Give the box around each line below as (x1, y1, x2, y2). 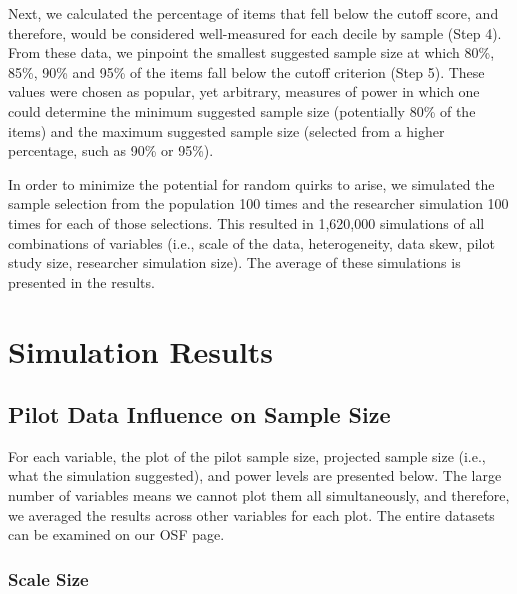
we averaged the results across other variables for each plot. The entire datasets (8, 504, 495, 525)
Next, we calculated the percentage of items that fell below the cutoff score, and (8, 3, 499, 23)
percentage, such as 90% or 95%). (8, 140, 214, 161)
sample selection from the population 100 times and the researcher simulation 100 (8, 193, 509, 214)
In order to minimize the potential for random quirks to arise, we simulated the (8, 173, 495, 194)
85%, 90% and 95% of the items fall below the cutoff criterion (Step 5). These (8, 61, 485, 82)
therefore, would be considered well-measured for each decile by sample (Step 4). (8, 22, 502, 43)
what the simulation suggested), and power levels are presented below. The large (8, 465, 502, 486)
